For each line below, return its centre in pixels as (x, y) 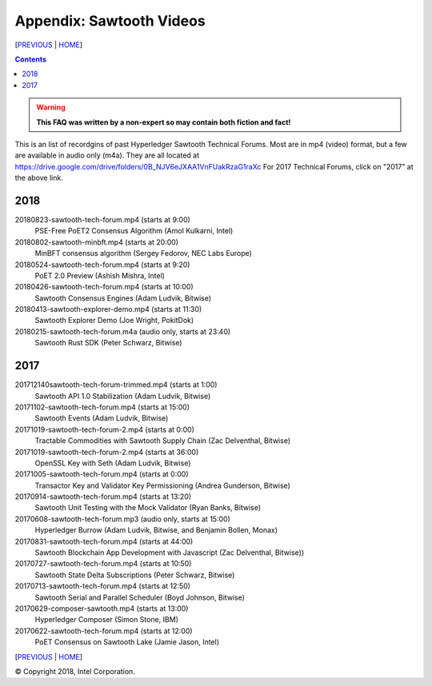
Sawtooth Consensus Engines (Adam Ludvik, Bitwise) (123, 298)
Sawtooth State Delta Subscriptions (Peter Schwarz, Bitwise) (135, 575)
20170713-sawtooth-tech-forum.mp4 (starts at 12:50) (103, 586)
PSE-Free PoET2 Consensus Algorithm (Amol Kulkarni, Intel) (134, 231)
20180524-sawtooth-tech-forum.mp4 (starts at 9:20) (102, 265)
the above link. (39, 178)
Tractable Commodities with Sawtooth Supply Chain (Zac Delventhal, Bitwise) (163, 441)
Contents (31, 59)
